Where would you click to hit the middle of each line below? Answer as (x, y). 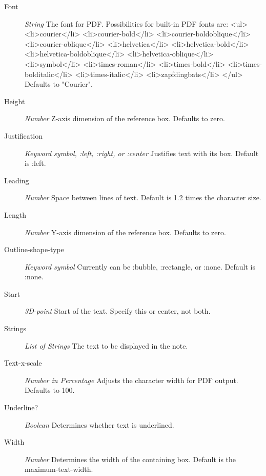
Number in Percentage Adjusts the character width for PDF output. (131, 380)
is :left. (35, 163)
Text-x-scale (23, 363)
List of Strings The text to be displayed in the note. (106, 345)
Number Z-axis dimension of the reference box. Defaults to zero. (125, 118)
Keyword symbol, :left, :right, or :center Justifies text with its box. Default (142, 153)
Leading (17, 180)
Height (15, 101)
